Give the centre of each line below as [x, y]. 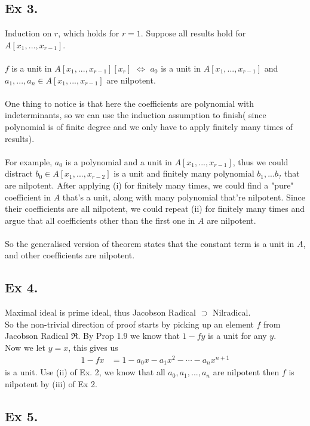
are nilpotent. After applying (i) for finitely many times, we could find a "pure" [149, 185]
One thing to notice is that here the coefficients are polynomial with [130, 103]
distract [19, 173]
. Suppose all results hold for [193, 33]
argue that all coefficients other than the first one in [100, 220]
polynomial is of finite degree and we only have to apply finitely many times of [149, 126]
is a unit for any [237, 336]
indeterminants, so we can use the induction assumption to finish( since [136, 115]
